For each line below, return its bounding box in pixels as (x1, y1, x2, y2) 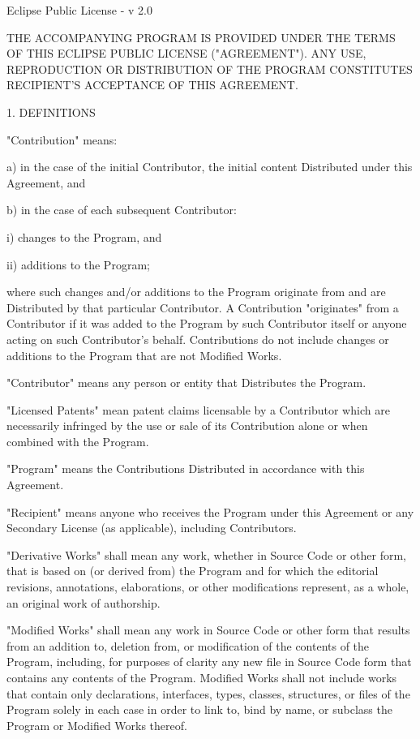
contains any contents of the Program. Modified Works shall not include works (6, 669, 397, 685)
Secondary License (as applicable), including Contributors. (6, 519, 297, 536)
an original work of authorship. (6, 594, 161, 611)
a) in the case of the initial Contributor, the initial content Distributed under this (6, 158, 413, 175)
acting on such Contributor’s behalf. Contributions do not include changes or (6, 330, 389, 347)
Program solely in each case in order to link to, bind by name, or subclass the (6, 701, 392, 718)
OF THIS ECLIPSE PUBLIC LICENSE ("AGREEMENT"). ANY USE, (6, 45, 366, 62)
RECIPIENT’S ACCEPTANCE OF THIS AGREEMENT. (6, 76, 298, 93)
